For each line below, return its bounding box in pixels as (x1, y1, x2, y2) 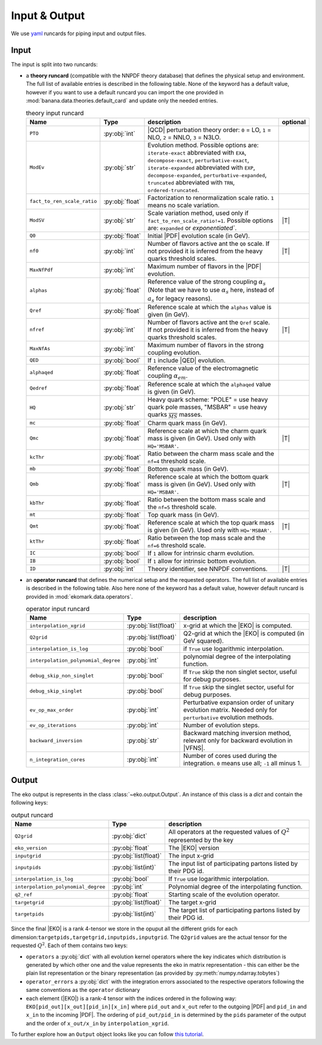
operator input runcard (26, 605, 90, 613)
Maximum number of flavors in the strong (147, 341, 264, 349)
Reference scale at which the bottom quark (147, 472, 269, 480)
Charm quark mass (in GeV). (147, 418, 228, 427)
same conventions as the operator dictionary (26, 987, 140, 994)
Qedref (29, 385, 48, 391)
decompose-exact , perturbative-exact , (147, 156, 250, 164)
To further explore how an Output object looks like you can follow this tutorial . (11, 1031, 204, 1038)
